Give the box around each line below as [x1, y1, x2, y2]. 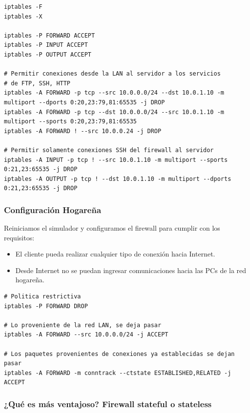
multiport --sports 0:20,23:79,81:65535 [4, 118, 137, 125]
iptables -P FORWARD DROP [4, 302, 88, 310]
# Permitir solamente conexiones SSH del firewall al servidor [4, 146, 214, 154]
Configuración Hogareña [4, 203, 102, 216]
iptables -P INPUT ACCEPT [4, 41, 88, 49]
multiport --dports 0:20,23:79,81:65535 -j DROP [4, 98, 165, 106]
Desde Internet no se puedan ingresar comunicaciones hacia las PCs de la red [15, 265, 247, 275]
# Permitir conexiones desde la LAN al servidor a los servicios [4, 70, 221, 78]
